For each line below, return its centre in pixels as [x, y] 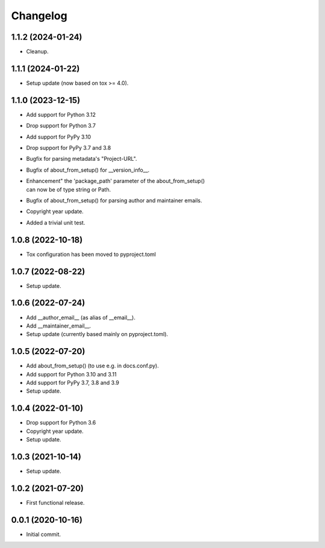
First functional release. [55, 502]
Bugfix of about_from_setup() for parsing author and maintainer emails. [114, 201]
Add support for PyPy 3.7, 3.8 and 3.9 [73, 382]
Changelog [39, 16]
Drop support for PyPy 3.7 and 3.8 [69, 148]
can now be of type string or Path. [69, 189]
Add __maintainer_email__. [59, 326]
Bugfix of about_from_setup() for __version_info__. [88, 170]
